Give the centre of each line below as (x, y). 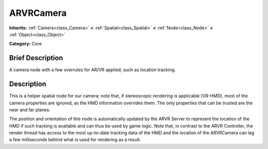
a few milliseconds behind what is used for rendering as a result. (75, 140)
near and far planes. (30, 110)
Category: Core (26, 44)
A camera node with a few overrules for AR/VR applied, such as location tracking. (93, 70)
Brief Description (36, 58)
